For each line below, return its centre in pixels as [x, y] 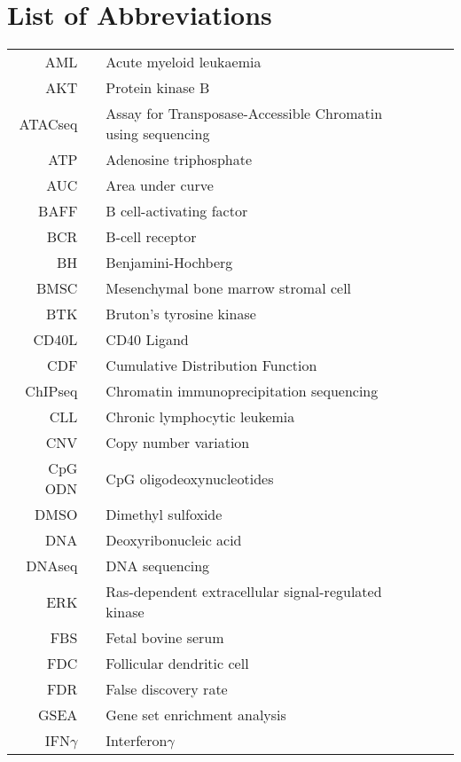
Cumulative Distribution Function [211, 365]
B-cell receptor [151, 237]
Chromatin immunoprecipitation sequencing [242, 391]
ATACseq [48, 123]
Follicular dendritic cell [177, 664]
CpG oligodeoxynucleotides [190, 478]
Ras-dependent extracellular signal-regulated [244, 592]
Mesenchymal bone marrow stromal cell [229, 288]
